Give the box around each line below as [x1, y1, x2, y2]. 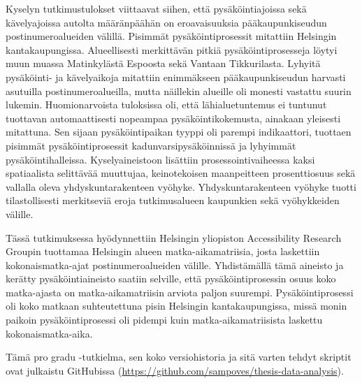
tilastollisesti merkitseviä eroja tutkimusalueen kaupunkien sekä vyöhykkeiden [6, 193, 340, 208]
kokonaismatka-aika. [6, 326, 93, 340]
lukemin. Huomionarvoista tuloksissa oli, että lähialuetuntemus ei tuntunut [6, 97, 327, 112]
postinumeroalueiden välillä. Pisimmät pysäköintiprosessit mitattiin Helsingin [6, 29, 337, 43]
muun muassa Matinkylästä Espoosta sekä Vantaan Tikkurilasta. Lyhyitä [6, 56, 321, 71]
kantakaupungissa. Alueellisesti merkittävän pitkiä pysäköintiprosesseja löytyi [6, 42, 338, 57]
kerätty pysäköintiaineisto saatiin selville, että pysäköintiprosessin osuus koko [6, 271, 336, 286]
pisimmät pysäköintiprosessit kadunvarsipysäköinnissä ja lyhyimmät [6, 138, 296, 152]
